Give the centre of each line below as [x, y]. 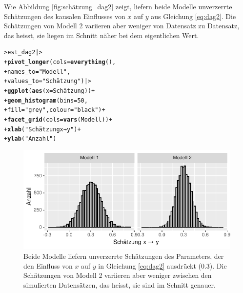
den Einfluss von [48, 265]
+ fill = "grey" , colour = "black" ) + [55, 110]
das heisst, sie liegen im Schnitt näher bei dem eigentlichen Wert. [101, 35]
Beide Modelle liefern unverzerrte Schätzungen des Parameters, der [124, 256]
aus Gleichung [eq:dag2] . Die [193, 16]
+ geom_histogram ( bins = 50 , [46, 100]
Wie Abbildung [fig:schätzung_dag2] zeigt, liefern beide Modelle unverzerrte [118, 6]
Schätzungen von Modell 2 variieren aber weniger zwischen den [118, 275]
